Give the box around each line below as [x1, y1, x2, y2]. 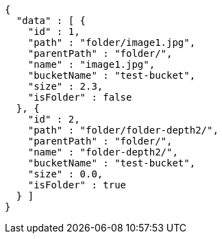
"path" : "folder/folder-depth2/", [27, 125, 219, 136]
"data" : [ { [16, 15, 86, 26]
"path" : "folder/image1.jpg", [27, 37, 196, 48]
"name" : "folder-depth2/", [27, 147, 178, 158]
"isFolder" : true [27, 179, 127, 190]
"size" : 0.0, [27, 168, 103, 179]
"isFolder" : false [27, 92, 132, 103]
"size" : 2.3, [27, 81, 103, 92]
